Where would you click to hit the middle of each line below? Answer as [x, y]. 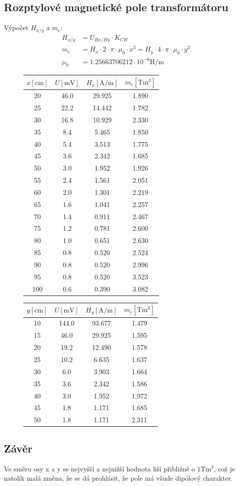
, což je [224, 468]
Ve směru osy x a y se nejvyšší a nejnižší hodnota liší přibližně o [100, 468]
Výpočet [16, 27]
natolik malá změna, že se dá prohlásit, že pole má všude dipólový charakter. [119, 478]
